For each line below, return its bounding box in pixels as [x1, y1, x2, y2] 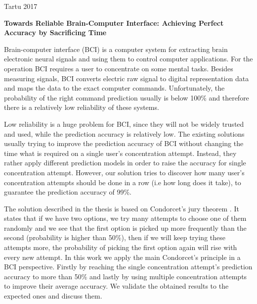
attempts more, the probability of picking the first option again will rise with [4, 242, 237, 253]
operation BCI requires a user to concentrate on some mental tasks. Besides [4, 63, 233, 73]
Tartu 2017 [4, 1, 38, 11]
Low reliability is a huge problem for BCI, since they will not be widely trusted [4, 118, 244, 129]
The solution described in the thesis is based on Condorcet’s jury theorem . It [4, 203, 239, 213]
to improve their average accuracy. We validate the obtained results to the [4, 281, 229, 291]
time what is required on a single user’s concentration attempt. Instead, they [4, 148, 237, 158]
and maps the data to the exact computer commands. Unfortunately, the [4, 83, 225, 93]
